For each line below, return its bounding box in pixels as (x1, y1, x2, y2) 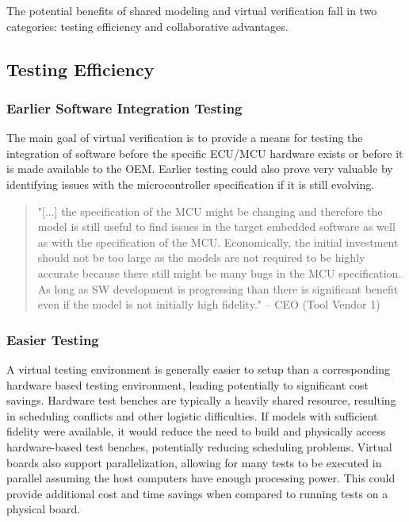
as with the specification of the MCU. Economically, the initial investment (37, 233, 399, 250)
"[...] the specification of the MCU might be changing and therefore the (37, 202, 383, 219)
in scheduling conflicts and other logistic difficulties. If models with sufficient (6, 407, 378, 424)
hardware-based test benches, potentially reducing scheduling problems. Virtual (6, 438, 392, 455)
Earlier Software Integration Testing (6, 98, 243, 117)
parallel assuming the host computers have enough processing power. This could (6, 470, 396, 486)
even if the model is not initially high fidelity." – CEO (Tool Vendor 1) (37, 296, 380, 313)
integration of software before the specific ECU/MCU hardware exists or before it (6, 144, 403, 161)
